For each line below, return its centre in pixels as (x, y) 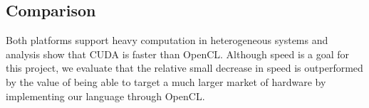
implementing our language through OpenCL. (105, 96)
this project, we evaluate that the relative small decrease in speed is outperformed (184, 68)
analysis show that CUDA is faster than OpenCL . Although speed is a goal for (178, 54)
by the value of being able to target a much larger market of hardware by (166, 81)
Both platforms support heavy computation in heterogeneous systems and (167, 40)
